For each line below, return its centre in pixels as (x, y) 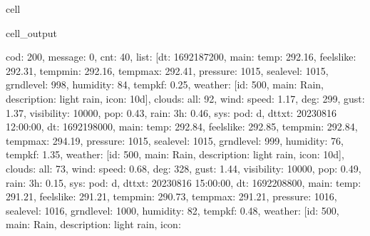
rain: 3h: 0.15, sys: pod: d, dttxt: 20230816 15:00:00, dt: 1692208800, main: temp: (184, 182)
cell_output (31, 32)
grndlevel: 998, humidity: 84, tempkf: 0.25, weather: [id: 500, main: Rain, (165, 84)
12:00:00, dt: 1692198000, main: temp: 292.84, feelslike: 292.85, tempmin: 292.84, (182, 127)
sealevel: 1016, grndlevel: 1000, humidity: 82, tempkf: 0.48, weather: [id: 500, (173, 210)
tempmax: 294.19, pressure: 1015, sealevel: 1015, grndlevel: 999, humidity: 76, (175, 140)
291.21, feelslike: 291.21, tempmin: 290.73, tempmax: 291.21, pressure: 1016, (171, 196)
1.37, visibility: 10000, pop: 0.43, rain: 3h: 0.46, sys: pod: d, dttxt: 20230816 (171, 112)
